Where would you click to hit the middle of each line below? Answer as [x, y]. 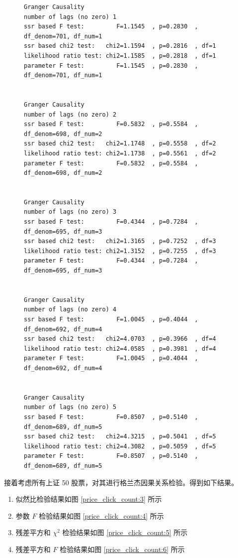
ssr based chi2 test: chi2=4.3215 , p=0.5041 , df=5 [120, 437]
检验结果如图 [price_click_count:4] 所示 [101, 515]
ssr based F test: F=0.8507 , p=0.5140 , [111, 417]
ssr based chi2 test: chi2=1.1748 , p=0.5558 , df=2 [120, 144]
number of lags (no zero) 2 [70, 114]
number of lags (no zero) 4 [70, 310]
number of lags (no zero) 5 [70, 407]
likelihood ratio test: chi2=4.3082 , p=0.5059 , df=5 [120, 446]
